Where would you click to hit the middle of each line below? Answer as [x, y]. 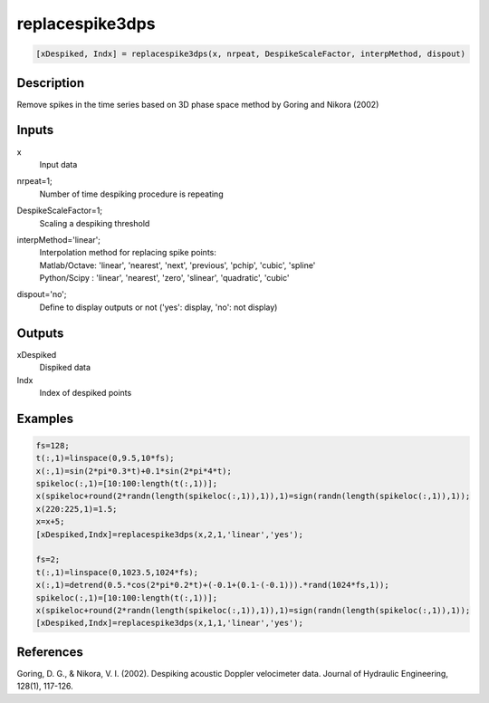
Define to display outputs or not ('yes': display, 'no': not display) [158, 307]
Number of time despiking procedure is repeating [131, 194]
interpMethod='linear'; [59, 239]
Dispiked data [65, 368]
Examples [45, 418]
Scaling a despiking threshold [95, 223]
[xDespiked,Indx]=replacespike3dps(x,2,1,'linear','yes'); [169, 534]
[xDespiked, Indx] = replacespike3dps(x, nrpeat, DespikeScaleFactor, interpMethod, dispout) [251, 54]
